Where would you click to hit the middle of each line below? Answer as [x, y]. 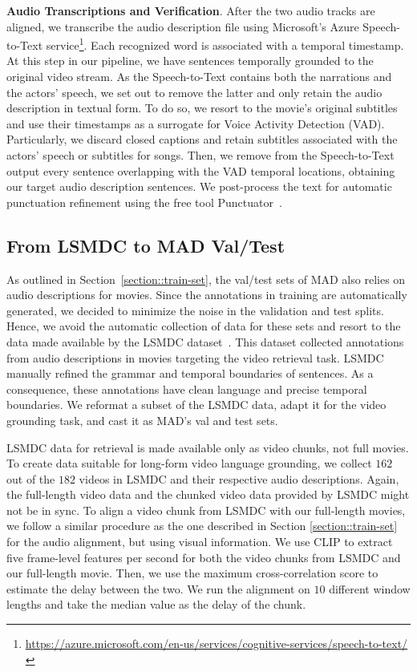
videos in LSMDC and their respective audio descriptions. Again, [239, 478]
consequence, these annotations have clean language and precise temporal [187, 389]
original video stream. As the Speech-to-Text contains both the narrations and [199, 77]
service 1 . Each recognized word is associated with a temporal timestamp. [225, 44]
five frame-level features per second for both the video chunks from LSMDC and [204, 557]
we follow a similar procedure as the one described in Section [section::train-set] [202, 526]
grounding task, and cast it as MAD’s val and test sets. [142, 420]
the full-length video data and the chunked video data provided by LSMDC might [208, 494]
